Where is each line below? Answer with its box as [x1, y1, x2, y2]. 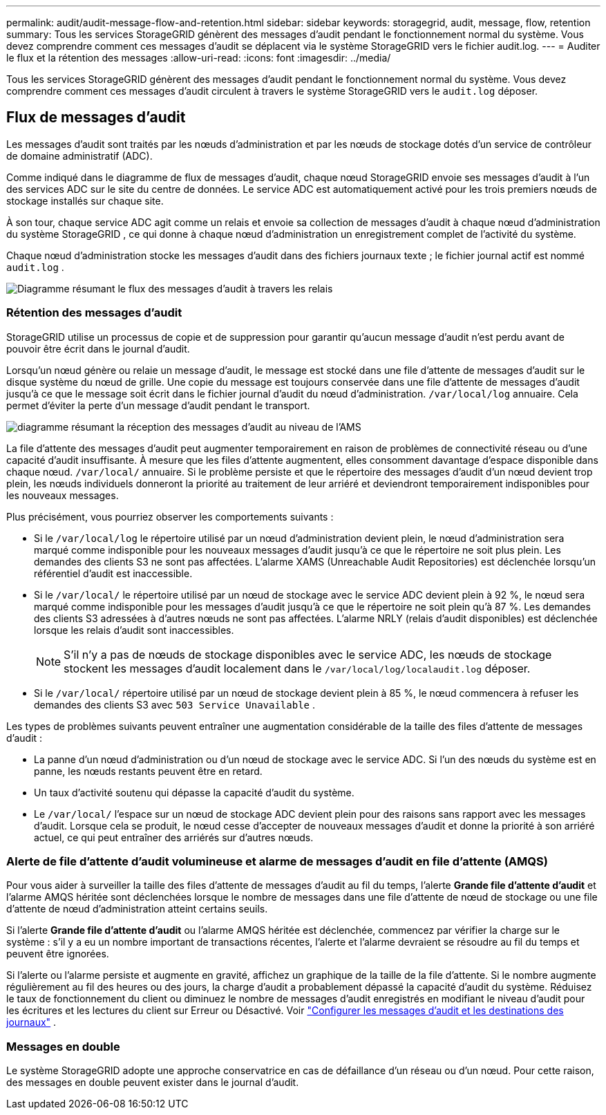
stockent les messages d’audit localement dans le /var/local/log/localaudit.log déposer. [64, 661, 531, 675]
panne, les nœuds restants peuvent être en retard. [34, 765, 263, 777]
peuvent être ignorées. [6, 948, 109, 960]
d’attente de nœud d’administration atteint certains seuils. [6, 903, 268, 915]
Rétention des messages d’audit [6, 306, 182, 320]
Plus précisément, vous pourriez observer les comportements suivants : [6, 510, 334, 523]
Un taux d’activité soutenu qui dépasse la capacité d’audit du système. [34, 786, 354, 798]
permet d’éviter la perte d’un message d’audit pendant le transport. [6, 399, 310, 411]
